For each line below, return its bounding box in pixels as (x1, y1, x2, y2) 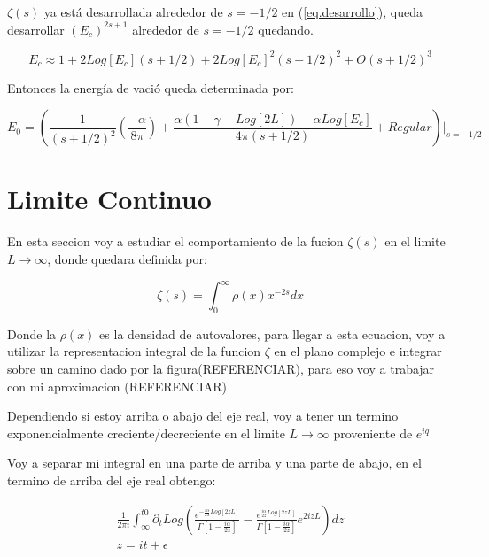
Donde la (7, 324, 57, 343)
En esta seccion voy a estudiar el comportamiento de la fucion (7, 232, 344, 251)
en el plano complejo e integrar (274, 342, 442, 360)
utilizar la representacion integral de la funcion (7, 342, 261, 360)
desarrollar (7, 19, 65, 38)
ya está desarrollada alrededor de (43, 3, 223, 20)
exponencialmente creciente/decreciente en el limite (7, 423, 285, 442)
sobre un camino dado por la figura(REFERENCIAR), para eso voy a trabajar (7, 360, 435, 378)
